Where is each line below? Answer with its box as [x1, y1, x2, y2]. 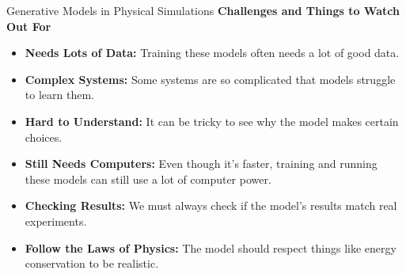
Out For [6, 17, 51, 34]
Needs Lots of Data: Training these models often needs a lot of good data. [25, 44, 400, 61]
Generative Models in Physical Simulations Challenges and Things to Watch [6, 2, 400, 18]
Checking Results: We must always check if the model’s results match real [25, 197, 397, 214]
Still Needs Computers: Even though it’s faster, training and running [25, 155, 378, 172]
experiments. [25, 212, 87, 229]
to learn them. [25, 86, 94, 103]
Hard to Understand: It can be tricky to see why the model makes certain [25, 112, 399, 129]
